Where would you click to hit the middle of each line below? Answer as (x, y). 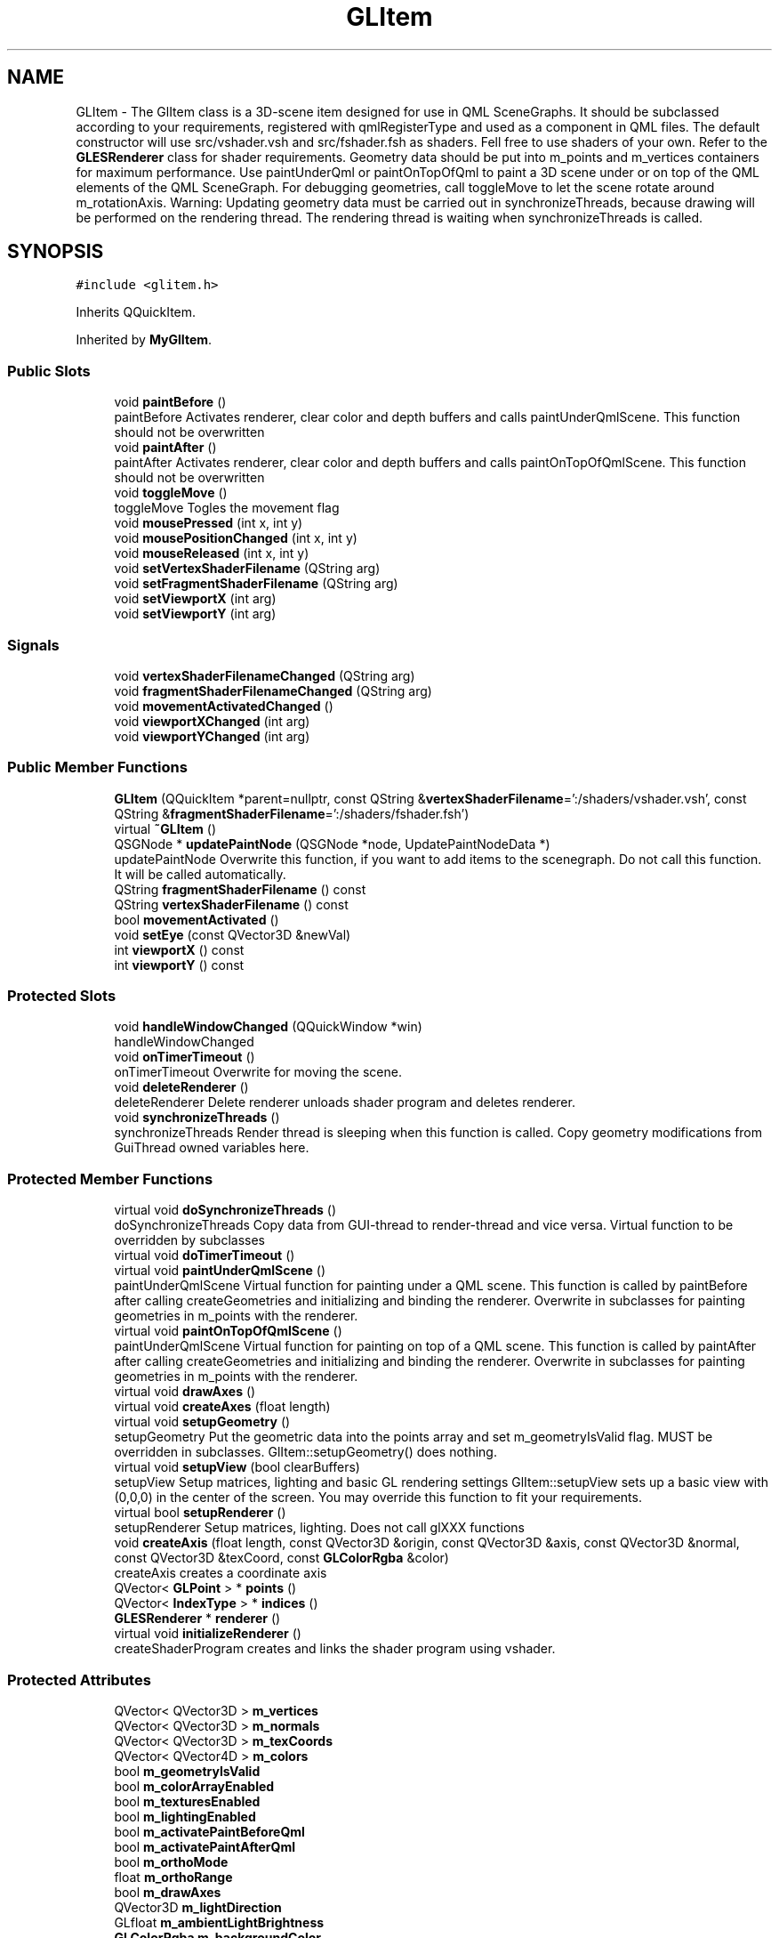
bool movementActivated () (197, 919)
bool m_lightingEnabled (185, 1816)
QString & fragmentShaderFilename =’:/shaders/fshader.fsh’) (292, 813)
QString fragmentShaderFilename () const (240, 889)
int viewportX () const (179, 949)
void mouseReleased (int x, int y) (212, 553)
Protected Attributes (79, 1680)
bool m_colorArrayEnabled (194, 1786)
